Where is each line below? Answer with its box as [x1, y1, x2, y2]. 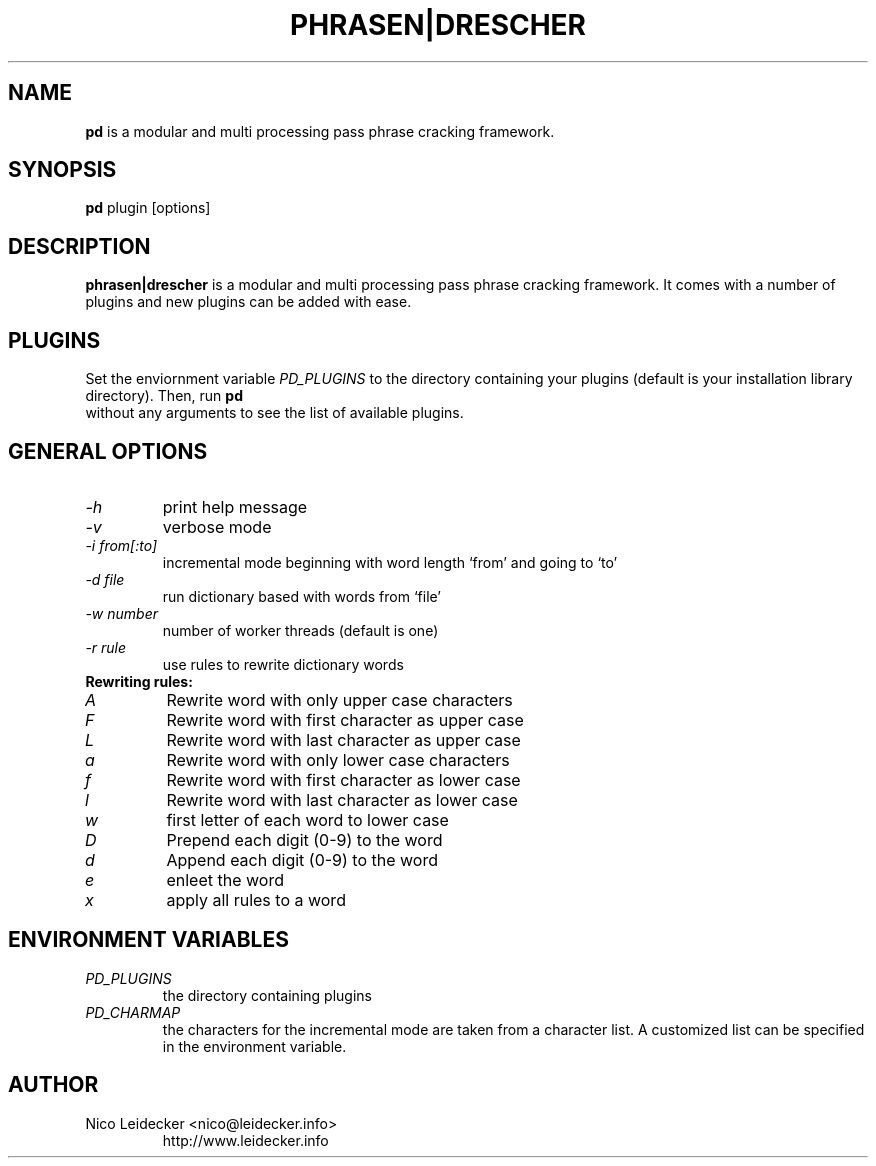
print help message [162, 496, 308, 517]
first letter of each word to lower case [166, 809, 449, 830]
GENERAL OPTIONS [8, 438, 208, 464]
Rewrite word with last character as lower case [166, 789, 518, 810]
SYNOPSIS [8, 157, 117, 183]
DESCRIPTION [8, 233, 151, 259]
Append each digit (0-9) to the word [166, 849, 438, 870]
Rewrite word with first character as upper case [166, 709, 524, 730]
